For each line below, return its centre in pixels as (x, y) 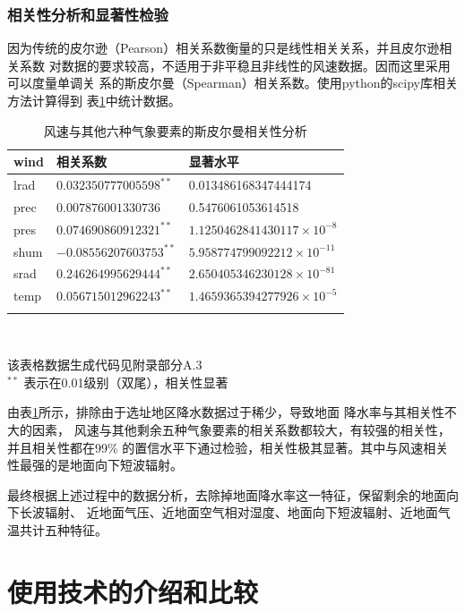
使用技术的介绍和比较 (133, 591)
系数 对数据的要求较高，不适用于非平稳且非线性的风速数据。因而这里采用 (235, 65)
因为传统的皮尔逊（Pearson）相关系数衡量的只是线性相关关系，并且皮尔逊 (224, 48)
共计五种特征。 (63, 529)
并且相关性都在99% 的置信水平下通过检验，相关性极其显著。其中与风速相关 (228, 447)
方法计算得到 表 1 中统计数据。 (94, 100)
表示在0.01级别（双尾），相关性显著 (126, 382)
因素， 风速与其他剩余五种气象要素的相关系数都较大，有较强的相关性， (241, 429)
